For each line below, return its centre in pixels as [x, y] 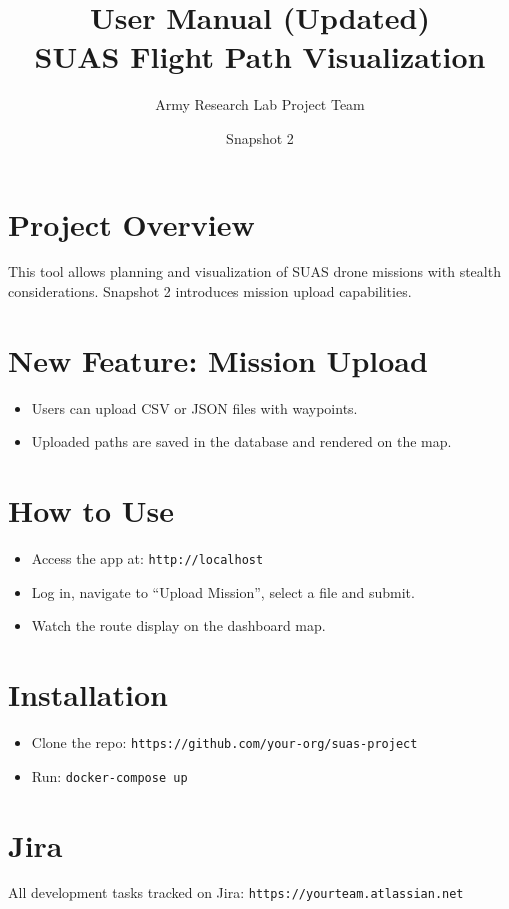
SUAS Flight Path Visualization [260, 56]
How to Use [91, 510]
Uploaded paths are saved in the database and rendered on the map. [241, 441]
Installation [88, 694]
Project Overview [131, 223]
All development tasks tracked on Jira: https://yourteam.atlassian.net [236, 892]
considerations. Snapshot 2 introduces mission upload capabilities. [210, 291]
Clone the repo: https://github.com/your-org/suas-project [224, 742]
